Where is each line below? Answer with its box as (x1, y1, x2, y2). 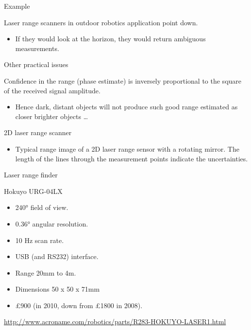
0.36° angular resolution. (15, 218, 88, 228)
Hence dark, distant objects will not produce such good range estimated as (15, 102, 238, 112)
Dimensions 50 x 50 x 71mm (15, 284, 100, 294)
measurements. (15, 43, 59, 53)
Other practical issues (4, 59, 68, 69)
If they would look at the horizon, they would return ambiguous (15, 34, 206, 44)
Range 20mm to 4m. (15, 267, 76, 278)
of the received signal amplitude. (4, 85, 100, 95)
